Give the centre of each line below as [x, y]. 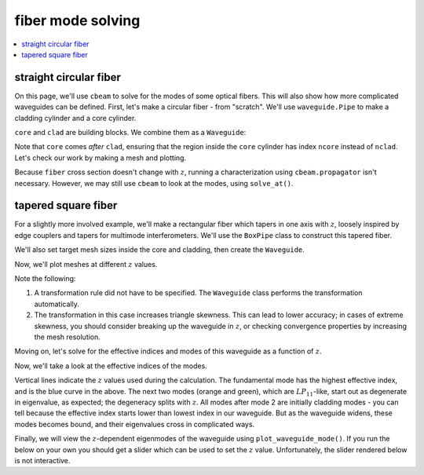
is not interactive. [42, 460]
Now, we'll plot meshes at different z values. [86, 264]
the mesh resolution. [68, 337]
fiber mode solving [77, 20]
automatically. [57, 304]
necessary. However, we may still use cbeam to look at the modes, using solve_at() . [154, 183]
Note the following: [45, 279]
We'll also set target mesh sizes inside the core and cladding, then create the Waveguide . [160, 250]
